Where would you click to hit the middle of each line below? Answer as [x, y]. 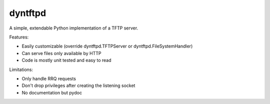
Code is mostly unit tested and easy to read [67, 60]
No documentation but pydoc [52, 92]
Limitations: [21, 69]
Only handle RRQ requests [49, 78]
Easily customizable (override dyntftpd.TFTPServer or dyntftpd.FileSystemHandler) [107, 46]
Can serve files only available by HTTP [61, 53]
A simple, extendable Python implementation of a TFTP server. [74, 28]
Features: [19, 37]
